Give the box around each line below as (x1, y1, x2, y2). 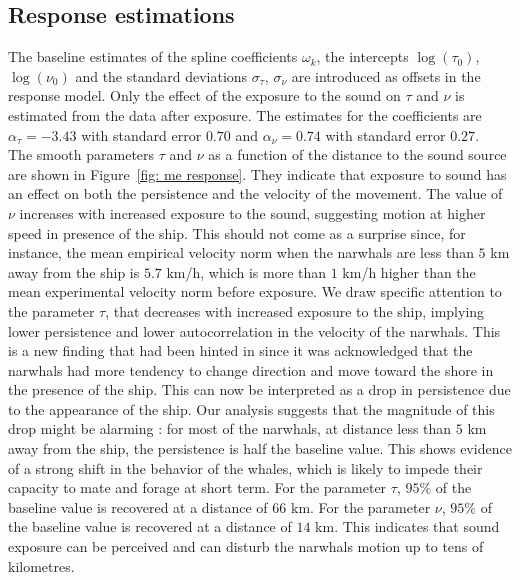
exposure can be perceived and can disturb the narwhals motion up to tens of (8, 536, 484, 557)
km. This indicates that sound (315, 516, 500, 537)
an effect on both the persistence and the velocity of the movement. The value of (8, 183, 503, 204)
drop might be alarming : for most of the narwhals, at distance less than (8, 418, 452, 439)
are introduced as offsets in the (291, 65, 481, 86)
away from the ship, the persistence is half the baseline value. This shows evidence (8, 438, 512, 459)
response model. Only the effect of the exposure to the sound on (8, 85, 401, 106)
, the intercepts (316, 46, 409, 67)
